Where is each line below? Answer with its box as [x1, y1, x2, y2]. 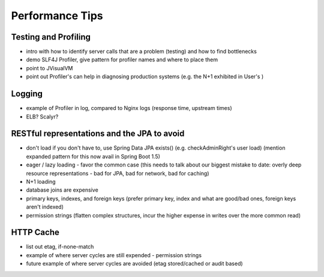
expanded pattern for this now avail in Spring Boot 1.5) [26, 153, 160, 160]
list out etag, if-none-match [26, 243, 94, 251]
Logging [11, 89, 43, 99]
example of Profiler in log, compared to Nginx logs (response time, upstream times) [26, 105, 232, 112]
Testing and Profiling [11, 32, 91, 42]
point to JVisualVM [26, 64, 73, 72]
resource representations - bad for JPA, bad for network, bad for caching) [26, 169, 209, 177]
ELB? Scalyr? [26, 113, 59, 120]
